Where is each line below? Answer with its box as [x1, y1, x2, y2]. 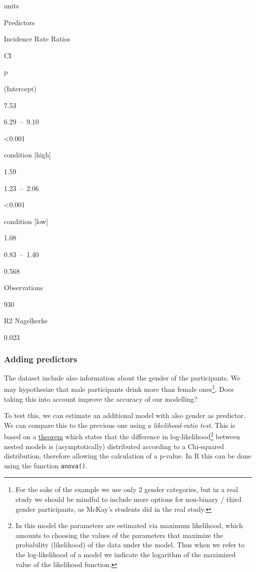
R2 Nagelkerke [4, 315, 48, 326]
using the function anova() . [4, 460, 88, 470]
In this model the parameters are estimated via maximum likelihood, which [15, 520, 243, 531]
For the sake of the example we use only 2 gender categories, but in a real [15, 484, 238, 495]
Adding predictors [4, 353, 77, 365]
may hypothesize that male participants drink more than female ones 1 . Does [4, 382, 234, 394]
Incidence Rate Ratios [4, 34, 70, 44]
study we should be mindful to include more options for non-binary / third [15, 494, 242, 504]
